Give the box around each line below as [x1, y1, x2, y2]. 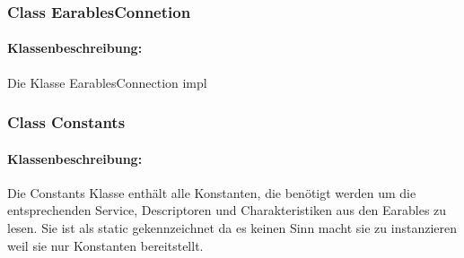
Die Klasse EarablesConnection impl [7, 73, 207, 91]
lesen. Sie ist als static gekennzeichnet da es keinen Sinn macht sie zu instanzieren [7, 219, 458, 237]
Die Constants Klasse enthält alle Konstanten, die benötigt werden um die [7, 183, 416, 202]
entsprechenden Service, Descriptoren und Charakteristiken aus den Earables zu [7, 201, 447, 219]
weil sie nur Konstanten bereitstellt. [7, 236, 204, 254]
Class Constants [7, 111, 126, 133]
